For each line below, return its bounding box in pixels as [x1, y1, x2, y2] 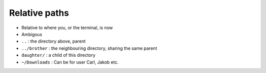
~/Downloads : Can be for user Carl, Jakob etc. [21, 59, 119, 65]
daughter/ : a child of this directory [21, 52, 96, 58]
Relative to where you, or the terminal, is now [21, 25, 113, 31]
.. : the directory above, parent [21, 38, 86, 44]
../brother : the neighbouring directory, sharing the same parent [21, 45, 157, 51]
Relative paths [9, 7, 69, 18]
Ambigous [21, 31, 42, 37]
